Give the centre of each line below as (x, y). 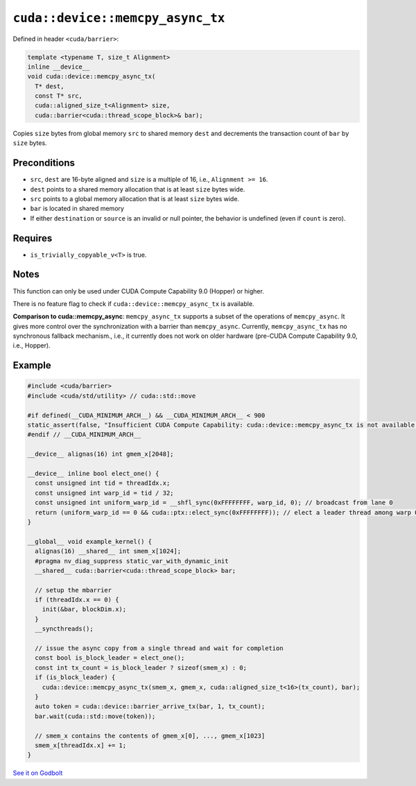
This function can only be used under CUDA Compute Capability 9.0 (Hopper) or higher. (139, 291)
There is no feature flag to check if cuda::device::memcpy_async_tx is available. (133, 304)
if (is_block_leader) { (75, 677)
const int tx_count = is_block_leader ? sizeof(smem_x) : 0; (141, 667)
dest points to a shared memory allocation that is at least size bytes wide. (138, 189)
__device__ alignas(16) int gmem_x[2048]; (101, 454)
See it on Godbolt (38, 773)
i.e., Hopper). (32, 345)
